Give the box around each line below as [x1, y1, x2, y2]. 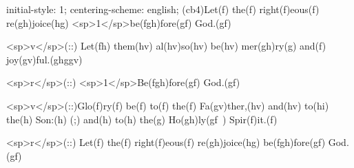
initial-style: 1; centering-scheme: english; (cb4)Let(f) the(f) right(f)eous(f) [6, 2, 320, 16]
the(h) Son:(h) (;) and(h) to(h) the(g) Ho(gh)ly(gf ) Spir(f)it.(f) [6, 112, 278, 126]
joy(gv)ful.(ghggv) [6, 52, 83, 66]
